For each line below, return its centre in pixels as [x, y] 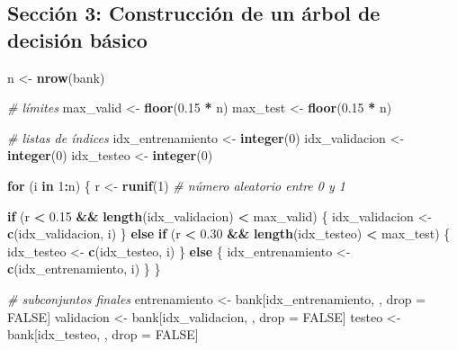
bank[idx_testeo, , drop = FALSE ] [103, 334]
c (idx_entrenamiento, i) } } [84, 269]
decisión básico [77, 39]
